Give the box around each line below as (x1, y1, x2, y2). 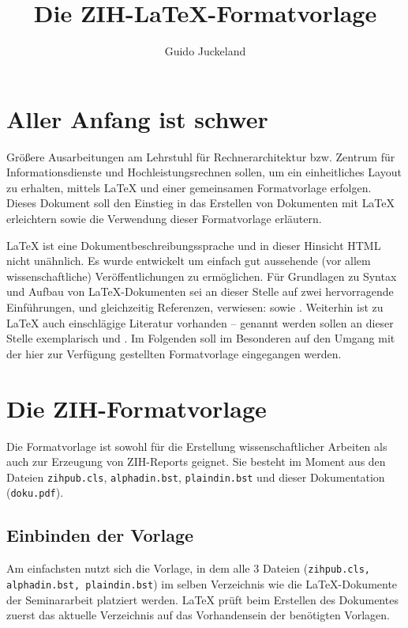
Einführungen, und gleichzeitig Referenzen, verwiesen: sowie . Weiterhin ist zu (6, 299, 384, 315)
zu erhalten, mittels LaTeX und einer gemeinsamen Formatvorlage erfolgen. (6, 179, 372, 195)
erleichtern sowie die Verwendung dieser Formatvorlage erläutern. (6, 210, 322, 227)
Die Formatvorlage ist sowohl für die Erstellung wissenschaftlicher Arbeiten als (6, 437, 387, 454)
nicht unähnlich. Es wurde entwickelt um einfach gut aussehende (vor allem (6, 252, 371, 269)
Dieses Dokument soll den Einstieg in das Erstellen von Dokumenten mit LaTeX (6, 195, 395, 211)
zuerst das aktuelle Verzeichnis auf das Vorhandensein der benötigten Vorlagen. (6, 607, 390, 623)
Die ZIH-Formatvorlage (6, 392, 267, 424)
